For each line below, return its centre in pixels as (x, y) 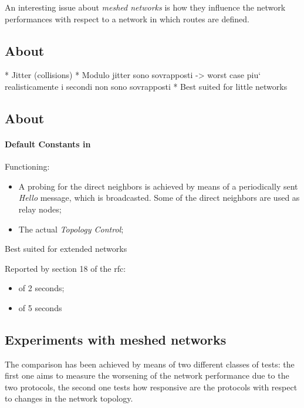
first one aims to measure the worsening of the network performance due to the (147, 375)
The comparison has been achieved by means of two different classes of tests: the (150, 364)
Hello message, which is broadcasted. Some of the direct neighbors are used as (159, 198)
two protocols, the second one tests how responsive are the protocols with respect (151, 387)
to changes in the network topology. (69, 398)
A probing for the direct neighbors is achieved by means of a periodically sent (158, 186)
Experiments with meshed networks (116, 339)
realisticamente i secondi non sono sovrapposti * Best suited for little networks (146, 86)
